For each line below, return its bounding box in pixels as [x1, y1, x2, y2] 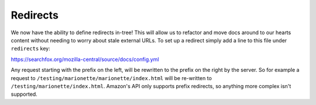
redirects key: [11, 45, 50, 52]
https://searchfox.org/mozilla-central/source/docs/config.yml [11, 56, 159, 63]
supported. [11, 90, 37, 98]
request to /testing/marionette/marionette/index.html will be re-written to [11, 74, 212, 81]
